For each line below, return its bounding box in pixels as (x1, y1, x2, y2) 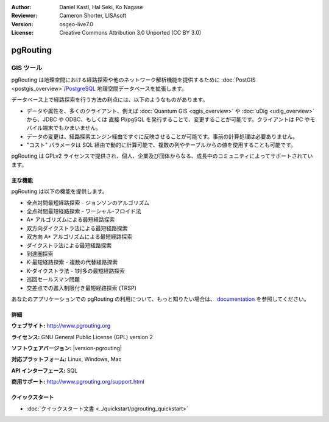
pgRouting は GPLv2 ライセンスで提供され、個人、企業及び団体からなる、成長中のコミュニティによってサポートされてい (11, 152, 313, 160)
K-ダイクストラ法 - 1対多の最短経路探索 (26, 267, 125, 274)
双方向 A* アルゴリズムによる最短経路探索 (26, 233, 133, 241)
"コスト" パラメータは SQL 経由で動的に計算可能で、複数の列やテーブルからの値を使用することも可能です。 (26, 141, 297, 149)
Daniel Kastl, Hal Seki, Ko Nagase (59, 4, 143, 10)
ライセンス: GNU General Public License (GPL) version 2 (11, 333, 154, 340)
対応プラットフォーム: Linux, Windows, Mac (11, 356, 122, 363)
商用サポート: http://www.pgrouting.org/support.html (11, 378, 144, 385)
